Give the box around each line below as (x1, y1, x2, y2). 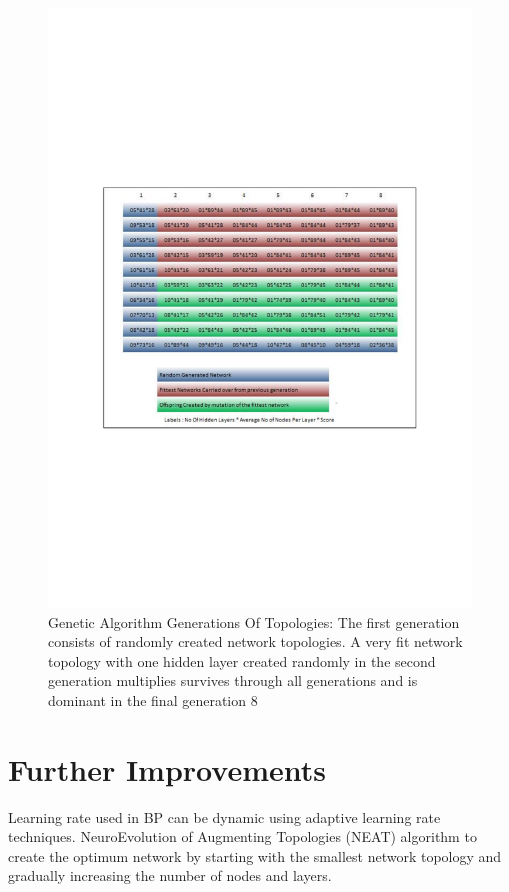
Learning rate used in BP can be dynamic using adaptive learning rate (8, 806, 441, 827)
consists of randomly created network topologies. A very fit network (48, 631, 463, 652)
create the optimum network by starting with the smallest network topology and (8, 845, 502, 866)
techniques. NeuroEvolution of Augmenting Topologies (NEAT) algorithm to (8, 826, 477, 847)
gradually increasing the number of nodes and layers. (8, 865, 332, 886)
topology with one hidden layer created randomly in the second (48, 650, 436, 671)
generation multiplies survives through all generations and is (48, 670, 418, 691)
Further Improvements (8, 748, 326, 789)
